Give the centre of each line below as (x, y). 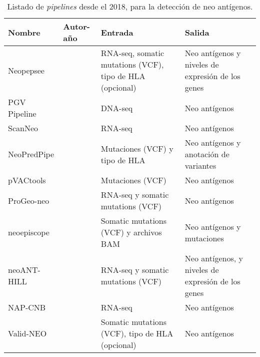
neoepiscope (29, 232)
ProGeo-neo (29, 200)
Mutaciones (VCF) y (137, 148)
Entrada (117, 32)
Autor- (76, 26)
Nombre (24, 32)
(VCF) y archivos (131, 232)
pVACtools (27, 180)
